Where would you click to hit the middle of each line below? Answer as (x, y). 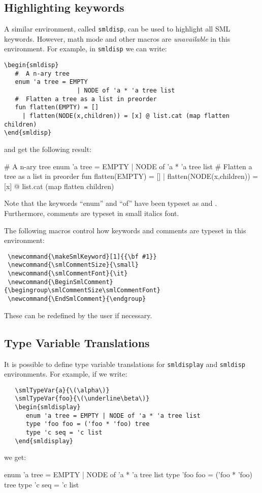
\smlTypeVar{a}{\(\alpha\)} (62, 390)
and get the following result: (48, 149)
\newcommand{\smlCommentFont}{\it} (68, 274)
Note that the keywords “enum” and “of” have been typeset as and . (111, 203)
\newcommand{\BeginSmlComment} (60, 282)
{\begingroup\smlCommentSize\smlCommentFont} (82, 290)
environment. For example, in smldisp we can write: (86, 49)
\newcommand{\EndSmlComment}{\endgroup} (77, 299)
